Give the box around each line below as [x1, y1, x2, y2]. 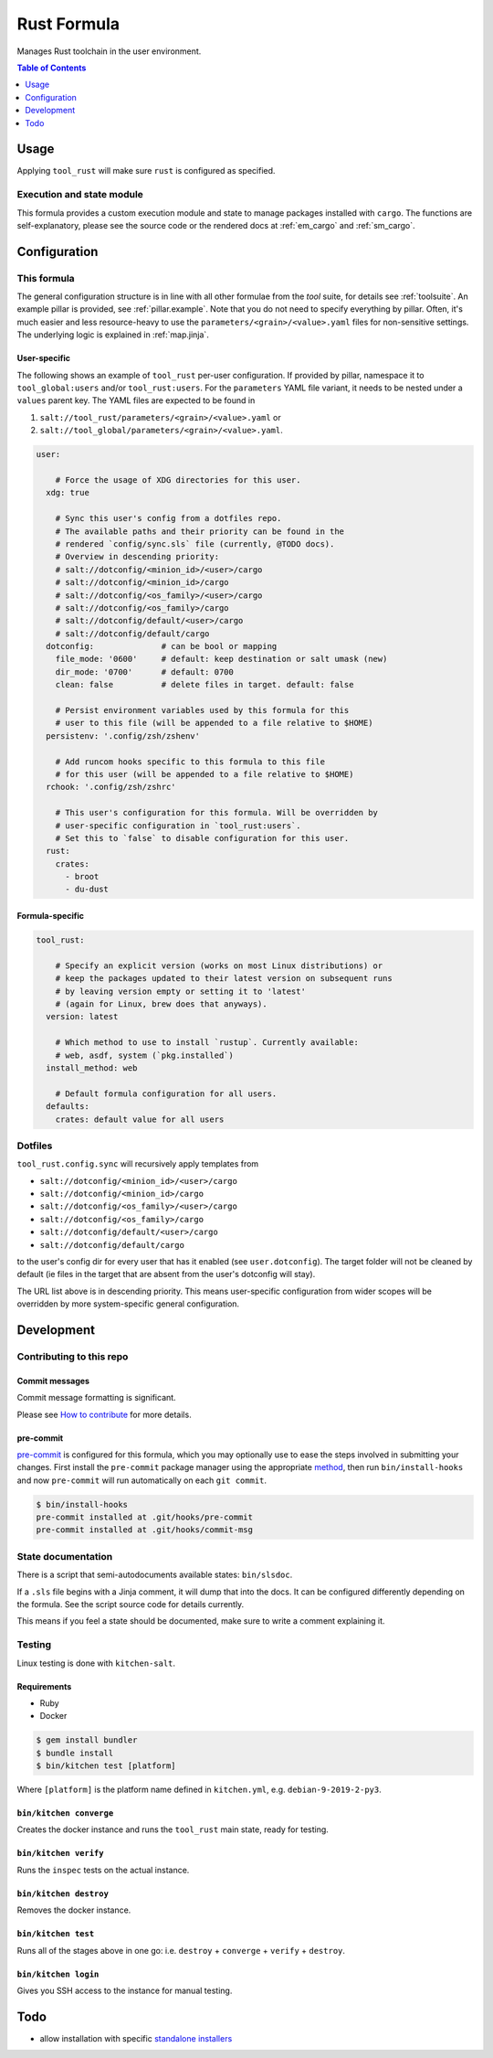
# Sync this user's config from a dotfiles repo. [55, 513, 282, 524]
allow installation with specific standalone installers [39, 2032, 233, 2043]
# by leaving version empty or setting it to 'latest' [55, 986, 306, 997]
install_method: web [46, 1062, 138, 1073]
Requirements [16, 1680, 72, 1691]
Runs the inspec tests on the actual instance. [16, 1864, 190, 1875]
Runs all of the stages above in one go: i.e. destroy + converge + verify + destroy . [16, 1945, 346, 1956]
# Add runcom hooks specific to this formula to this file [55, 756, 326, 767]
